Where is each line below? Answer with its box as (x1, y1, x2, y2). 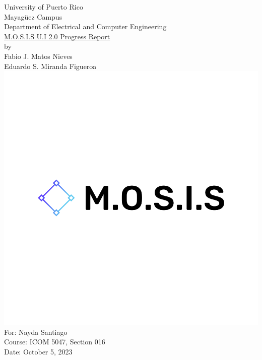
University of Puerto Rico (4, 2, 83, 12)
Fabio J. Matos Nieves (4, 50, 73, 61)
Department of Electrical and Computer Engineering (4, 21, 167, 32)
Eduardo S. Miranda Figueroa (4, 60, 97, 71)
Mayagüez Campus (4, 11, 62, 22)
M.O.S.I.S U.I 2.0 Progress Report (4, 31, 110, 41)
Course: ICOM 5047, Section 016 (4, 336, 105, 347)
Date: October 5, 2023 (4, 346, 73, 356)
